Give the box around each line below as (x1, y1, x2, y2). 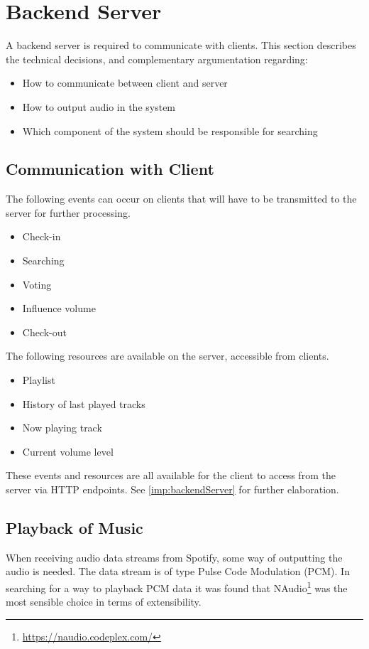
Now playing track (22, 420, 102, 435)
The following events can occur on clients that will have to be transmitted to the (6, 191, 357, 206)
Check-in (22, 229, 61, 244)
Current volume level (22, 444, 114, 458)
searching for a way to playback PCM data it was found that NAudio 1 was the (6, 579, 348, 595)
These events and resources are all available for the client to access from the (6, 468, 336, 483)
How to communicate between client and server (22, 75, 228, 90)
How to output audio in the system (22, 99, 176, 114)
